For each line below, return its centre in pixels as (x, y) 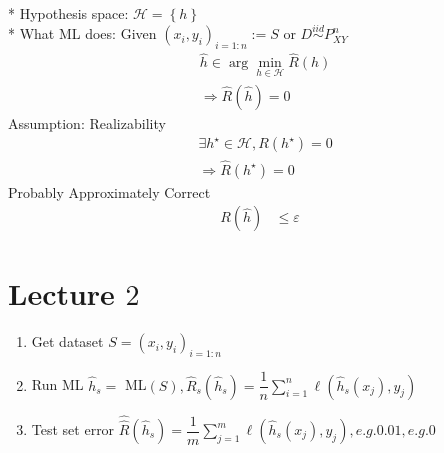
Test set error (73, 429)
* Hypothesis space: (68, 12)
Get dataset (67, 341)
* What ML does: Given (82, 33)
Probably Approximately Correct (109, 191)
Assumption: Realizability (87, 122)
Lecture (61, 293)
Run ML (57, 384)
